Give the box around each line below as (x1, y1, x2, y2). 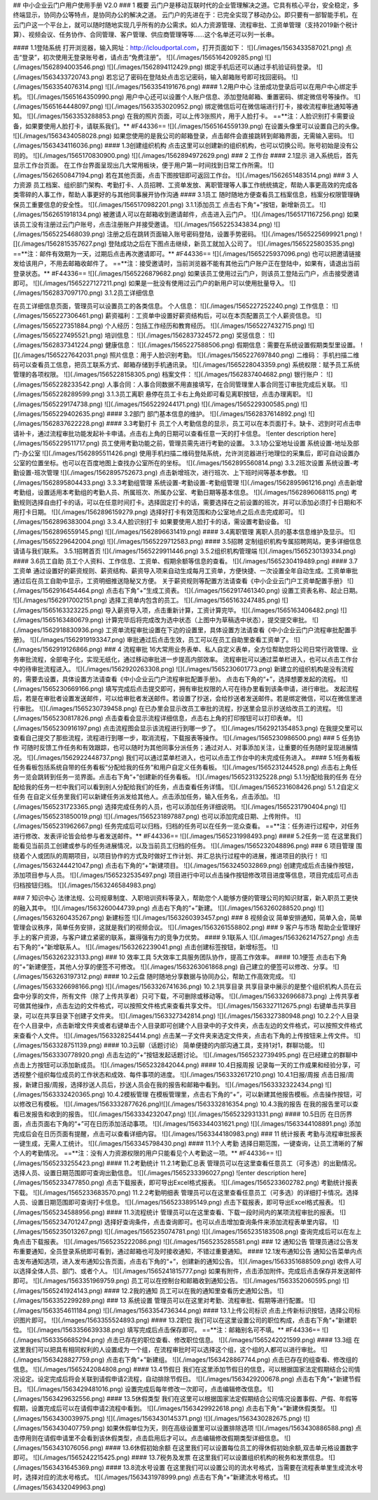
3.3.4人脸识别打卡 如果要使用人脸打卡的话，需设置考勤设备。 (106, 518, 283, 526)
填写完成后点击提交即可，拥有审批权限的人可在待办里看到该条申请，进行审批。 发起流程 (105, 684, 358, 692)
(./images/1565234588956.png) (13, 1207, 105, 1217)
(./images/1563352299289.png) (13, 1297, 105, 1305)
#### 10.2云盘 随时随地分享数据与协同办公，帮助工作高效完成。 (104, 972, 288, 981)
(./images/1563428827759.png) (13, 1355, 105, 1364)
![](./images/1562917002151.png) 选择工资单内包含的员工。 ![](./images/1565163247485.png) (13, 596, 281, 605)
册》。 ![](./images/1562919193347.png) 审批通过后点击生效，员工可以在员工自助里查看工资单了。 (13, 636, 293, 643)
